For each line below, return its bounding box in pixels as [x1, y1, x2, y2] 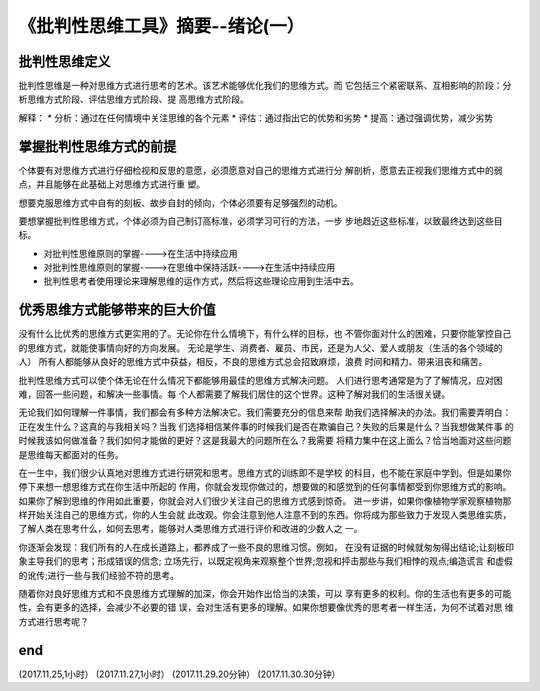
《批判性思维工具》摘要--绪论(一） [18, 15, 305, 37]
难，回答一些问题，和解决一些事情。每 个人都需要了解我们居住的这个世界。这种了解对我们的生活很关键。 [18, 388, 450, 400]
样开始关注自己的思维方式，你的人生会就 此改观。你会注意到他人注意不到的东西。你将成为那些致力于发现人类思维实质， [18, 509, 512, 521]
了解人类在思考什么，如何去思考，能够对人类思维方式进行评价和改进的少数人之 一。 [18, 523, 363, 535]
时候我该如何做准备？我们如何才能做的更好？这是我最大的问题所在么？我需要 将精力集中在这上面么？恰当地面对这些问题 [18, 435, 512, 447]
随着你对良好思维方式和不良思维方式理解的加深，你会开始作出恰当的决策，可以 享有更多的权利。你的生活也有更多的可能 [18, 588, 512, 600]
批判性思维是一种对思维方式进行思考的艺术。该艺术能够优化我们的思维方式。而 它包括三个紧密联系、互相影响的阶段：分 [18, 80, 512, 92]
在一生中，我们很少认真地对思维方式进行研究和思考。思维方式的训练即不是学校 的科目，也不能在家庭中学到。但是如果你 [18, 466, 512, 479]
